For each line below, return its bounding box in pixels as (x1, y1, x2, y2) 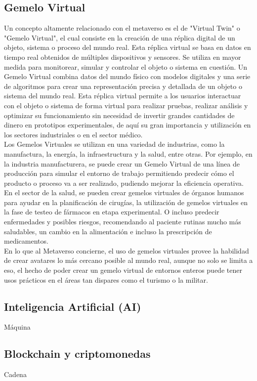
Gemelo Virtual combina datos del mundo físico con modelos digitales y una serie (4, 71, 251, 82)
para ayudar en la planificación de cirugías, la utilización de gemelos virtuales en (4, 197, 248, 207)
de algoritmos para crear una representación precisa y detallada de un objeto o (4, 81, 242, 91)
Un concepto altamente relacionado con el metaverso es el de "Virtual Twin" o (4, 23, 240, 33)
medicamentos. (4, 236, 48, 246)
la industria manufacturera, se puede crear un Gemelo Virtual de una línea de (4, 158, 240, 169)
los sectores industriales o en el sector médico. (4, 129, 143, 139)
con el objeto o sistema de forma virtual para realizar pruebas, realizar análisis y (4, 100, 248, 110)
